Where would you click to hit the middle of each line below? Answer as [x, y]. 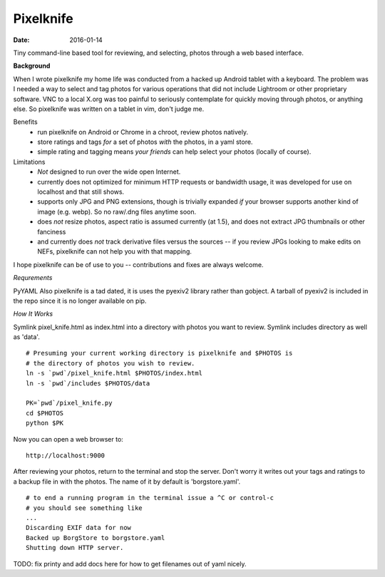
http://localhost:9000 [66, 456]
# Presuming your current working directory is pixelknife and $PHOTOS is [159, 353]
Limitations [29, 162]
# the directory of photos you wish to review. [111, 363]
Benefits [26, 122]
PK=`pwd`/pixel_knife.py [69, 403]
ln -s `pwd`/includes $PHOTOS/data [88, 383]
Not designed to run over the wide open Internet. [109, 172]
